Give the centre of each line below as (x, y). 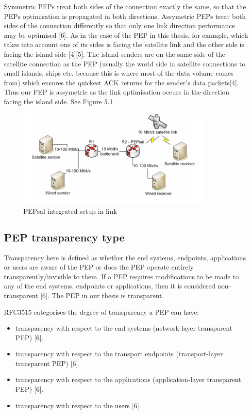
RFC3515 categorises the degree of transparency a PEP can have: (101, 311)
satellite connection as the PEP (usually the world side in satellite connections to (125, 63)
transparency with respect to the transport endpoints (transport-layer (119, 354)
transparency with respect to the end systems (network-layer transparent (124, 328)
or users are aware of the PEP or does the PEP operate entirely (99, 267)
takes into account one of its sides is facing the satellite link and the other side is (124, 44)
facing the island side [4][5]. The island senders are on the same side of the (115, 54)
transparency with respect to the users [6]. (78, 405)
